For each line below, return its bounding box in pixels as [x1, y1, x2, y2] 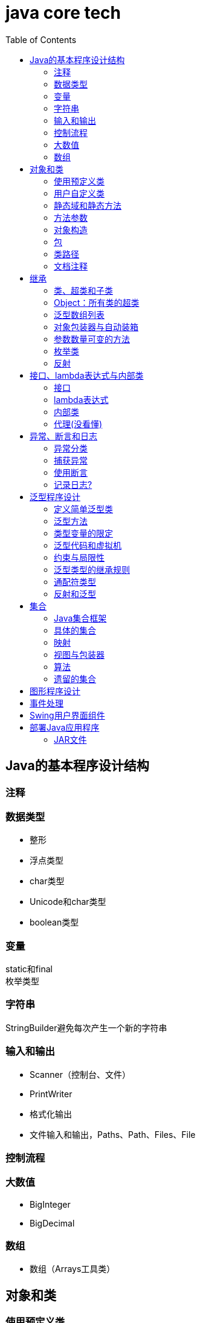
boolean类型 [30, 917, 79, 928]
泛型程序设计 [30, 491, 80, 502]
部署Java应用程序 [30, 722, 100, 733]
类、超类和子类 [54, 285, 113, 296]
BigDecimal [30, 1217, 75, 1228]
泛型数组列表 [54, 309, 105, 320]
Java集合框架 [54, 612, 107, 623]
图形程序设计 [30, 685, 80, 696]
